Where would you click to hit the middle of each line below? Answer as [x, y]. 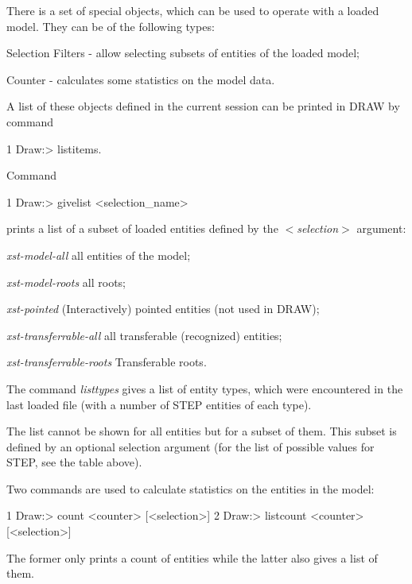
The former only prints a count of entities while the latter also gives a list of [192, 557]
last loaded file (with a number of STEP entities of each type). [159, 404]
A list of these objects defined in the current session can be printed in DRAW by [203, 106]
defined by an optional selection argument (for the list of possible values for [190, 446]
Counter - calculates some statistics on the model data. [141, 79]
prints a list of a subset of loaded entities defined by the [142, 228]
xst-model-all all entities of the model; [99, 255]
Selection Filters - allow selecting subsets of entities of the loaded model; [183, 53]
